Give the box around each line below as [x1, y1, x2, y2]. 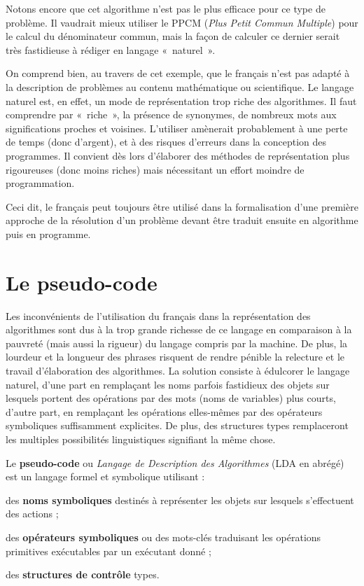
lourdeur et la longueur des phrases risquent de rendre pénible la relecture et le [6, 349, 345, 364]
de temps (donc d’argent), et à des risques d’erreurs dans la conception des [6, 134, 327, 149]
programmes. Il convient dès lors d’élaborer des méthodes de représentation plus [6, 148, 350, 162]
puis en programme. [6, 226, 91, 241]
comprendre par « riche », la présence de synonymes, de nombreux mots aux [6, 107, 337, 122]
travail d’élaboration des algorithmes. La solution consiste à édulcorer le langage [6, 363, 350, 377]
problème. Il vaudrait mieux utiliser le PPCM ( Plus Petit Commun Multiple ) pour [6, 15, 358, 29]
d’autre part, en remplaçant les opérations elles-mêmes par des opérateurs [6, 404, 323, 419]
